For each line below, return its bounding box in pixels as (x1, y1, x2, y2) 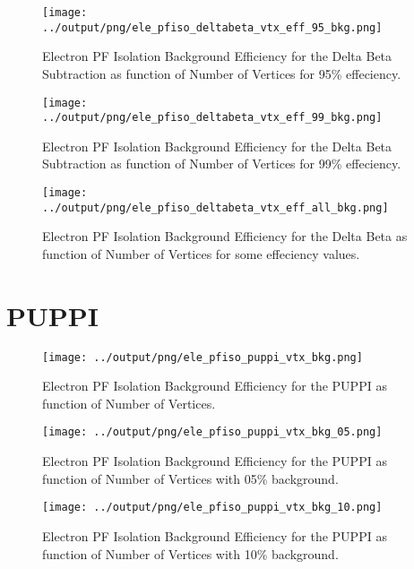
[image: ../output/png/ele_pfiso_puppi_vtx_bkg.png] (42, 350, 363, 364)
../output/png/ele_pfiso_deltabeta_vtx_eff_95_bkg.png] (42, 21, 383, 34)
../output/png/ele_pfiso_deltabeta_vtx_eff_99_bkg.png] (42, 111, 383, 125)
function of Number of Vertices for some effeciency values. (42, 244, 360, 263)
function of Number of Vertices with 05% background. (42, 469, 339, 487)
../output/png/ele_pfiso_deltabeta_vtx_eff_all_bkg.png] (42, 201, 389, 214)
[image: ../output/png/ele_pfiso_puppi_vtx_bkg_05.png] (42, 426, 383, 439)
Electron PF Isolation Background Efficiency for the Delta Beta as (42, 227, 408, 246)
